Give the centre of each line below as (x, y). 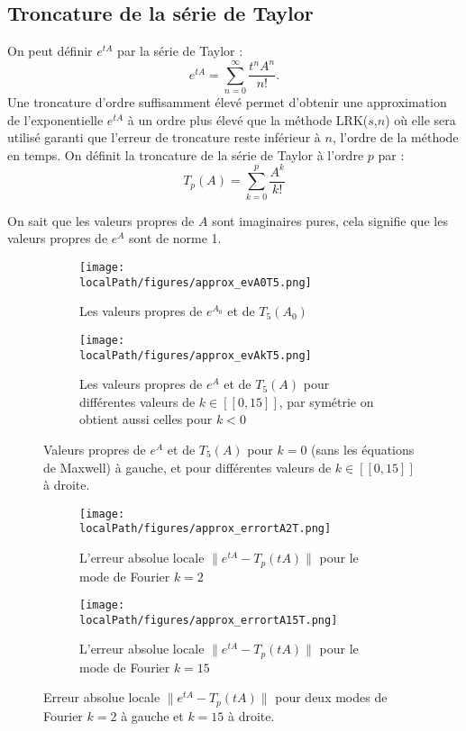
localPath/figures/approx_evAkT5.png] (196, 355)
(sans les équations (363, 449)
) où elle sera (420, 119)
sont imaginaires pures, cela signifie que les (330, 220)
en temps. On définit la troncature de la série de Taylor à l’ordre (186, 154)
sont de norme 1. (175, 238)
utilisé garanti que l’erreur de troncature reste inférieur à (164, 137)
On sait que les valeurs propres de (101, 220)
